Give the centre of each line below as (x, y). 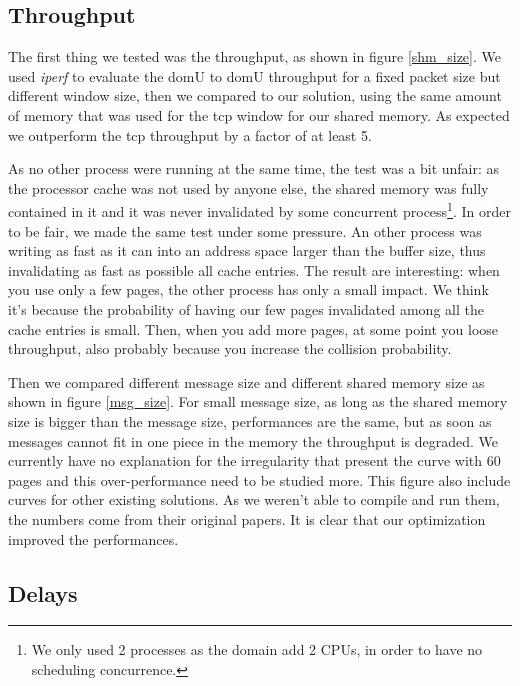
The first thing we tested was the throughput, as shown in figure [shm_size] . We (254, 56)
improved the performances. (93, 538)
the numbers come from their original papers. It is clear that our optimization (247, 518)
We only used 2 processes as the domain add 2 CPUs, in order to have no (257, 649)
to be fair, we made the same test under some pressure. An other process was (245, 230)
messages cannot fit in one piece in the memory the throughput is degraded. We (253, 440)
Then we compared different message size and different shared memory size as (246, 381)
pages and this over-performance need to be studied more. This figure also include (259, 479)
